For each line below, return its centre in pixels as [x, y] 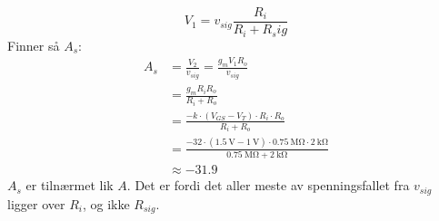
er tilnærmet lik [70, 185]
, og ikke [106, 203]
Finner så [34, 45]
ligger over [36, 203]
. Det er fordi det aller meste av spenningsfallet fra [268, 185]
